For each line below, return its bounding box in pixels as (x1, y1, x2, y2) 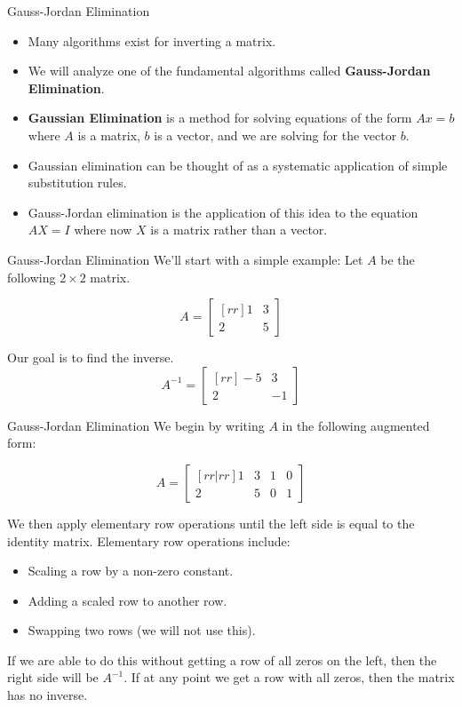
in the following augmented (282, 416, 430, 434)
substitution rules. (28, 173, 127, 192)
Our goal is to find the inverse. (7, 348, 174, 367)
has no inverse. (7, 686, 88, 704)
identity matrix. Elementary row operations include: (7, 531, 291, 550)
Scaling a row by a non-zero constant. (28, 561, 234, 580)
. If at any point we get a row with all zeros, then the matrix (123, 668, 455, 687)
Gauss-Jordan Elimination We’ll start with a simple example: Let (7, 250, 363, 268)
